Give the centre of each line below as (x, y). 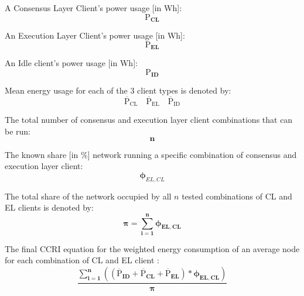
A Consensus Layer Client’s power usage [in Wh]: (93, 8)
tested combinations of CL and (237, 196)
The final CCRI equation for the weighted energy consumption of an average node (152, 248)
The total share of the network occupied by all (88, 196)
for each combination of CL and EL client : (82, 260)
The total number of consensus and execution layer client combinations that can (149, 120)
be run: (18, 131)
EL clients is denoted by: (49, 207)
